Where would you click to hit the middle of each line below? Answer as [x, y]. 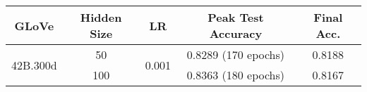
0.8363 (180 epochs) [236, 75]
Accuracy [236, 33]
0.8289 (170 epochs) [236, 54]
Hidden [101, 17]
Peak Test [236, 17]
